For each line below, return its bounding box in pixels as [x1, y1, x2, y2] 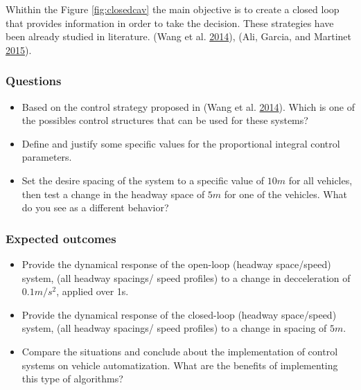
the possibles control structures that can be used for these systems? [21, 113, 308, 127]
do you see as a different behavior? [21, 200, 169, 215]
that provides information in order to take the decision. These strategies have [6, 15, 334, 30]
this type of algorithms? [21, 371, 123, 386]
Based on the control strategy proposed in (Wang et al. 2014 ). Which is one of [21, 99, 355, 114]
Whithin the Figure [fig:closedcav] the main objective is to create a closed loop [6, 2, 340, 16]
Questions [6, 72, 62, 89]
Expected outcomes [6, 229, 116, 247]
